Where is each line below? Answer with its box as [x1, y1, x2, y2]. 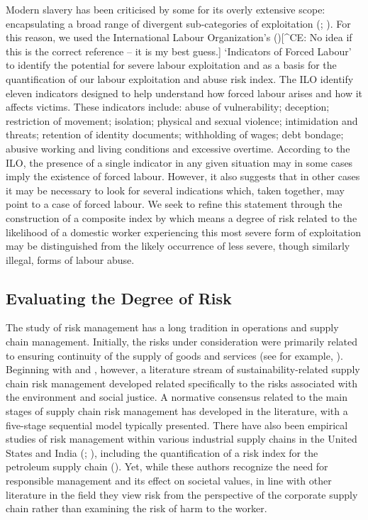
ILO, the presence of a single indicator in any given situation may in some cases [6, 155, 353, 170]
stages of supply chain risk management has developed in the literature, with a [6, 404, 348, 419]
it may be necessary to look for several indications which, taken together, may [6, 182, 345, 197]
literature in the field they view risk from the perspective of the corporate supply [6, 487, 358, 502]
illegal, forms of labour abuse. [6, 252, 135, 267]
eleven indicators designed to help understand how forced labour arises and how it [6, 85, 363, 100]
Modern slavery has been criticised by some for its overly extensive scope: [6, 2, 325, 16]
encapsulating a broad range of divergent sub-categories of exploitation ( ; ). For [6, 16, 351, 31]
